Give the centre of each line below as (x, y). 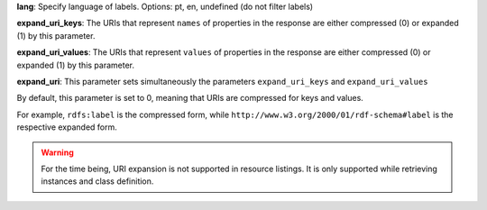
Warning (57, 152)
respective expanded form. (67, 127)
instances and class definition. (97, 181)
